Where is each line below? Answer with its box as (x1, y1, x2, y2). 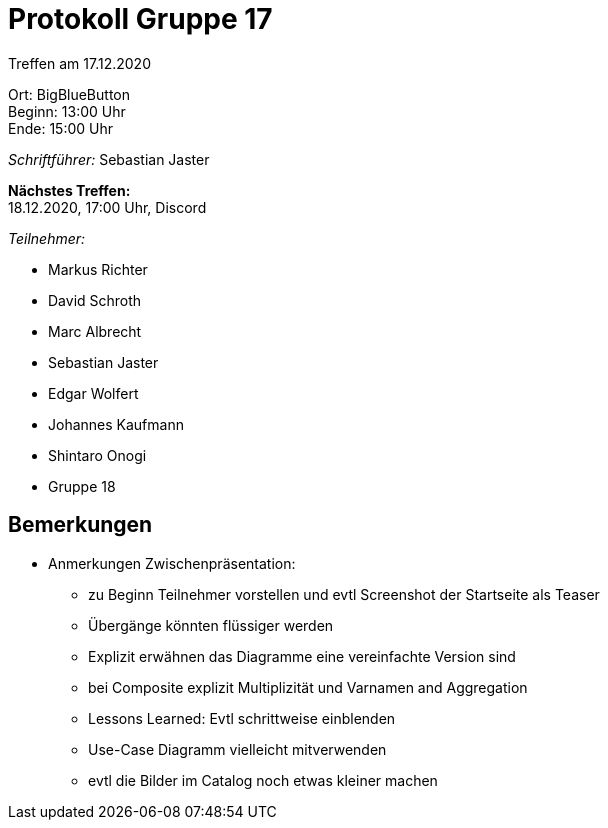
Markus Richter (48, 260, 148, 278)
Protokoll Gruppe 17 (8, 2, 273, 36)
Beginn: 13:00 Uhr (8, 102, 126, 120)
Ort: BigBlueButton (8, 85, 131, 103)
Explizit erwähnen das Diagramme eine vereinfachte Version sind (88, 647, 516, 665)
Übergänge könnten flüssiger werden (88, 616, 334, 634)
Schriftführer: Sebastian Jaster (8, 150, 210, 168)
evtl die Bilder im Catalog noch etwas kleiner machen (88, 771, 438, 789)
